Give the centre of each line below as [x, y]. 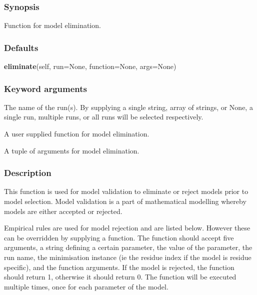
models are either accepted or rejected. [63, 211]
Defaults [21, 47]
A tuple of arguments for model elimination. [72, 150]
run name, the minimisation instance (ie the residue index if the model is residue [128, 257]
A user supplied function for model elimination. [77, 134]
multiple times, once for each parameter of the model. [86, 286]
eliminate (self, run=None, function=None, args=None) [90, 66]
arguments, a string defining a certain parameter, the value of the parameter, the [128, 247]
